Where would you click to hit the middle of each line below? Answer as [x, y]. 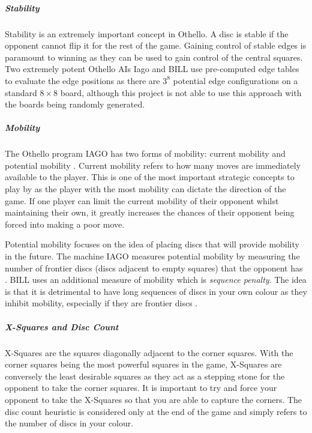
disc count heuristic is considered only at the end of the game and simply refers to [156, 411]
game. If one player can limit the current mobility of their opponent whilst [142, 200]
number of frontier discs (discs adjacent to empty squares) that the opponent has [154, 268]
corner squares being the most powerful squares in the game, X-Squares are [143, 364]
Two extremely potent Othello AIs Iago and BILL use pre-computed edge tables [152, 69]
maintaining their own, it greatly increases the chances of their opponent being [150, 212]
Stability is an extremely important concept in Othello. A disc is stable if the [147, 33]
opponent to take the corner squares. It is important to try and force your [141, 388]
